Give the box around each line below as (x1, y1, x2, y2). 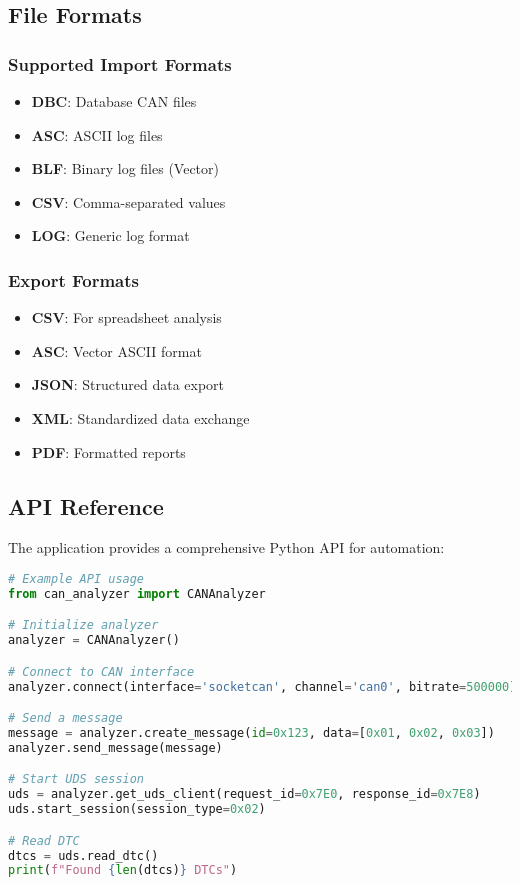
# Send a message (8, 711, 123, 726)
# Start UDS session (8, 772, 145, 787)
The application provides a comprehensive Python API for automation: (8, 537, 445, 558)
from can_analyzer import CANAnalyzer (8, 586, 266, 601)
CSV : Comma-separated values (31, 191, 226, 212)
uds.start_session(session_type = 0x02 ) (8, 802, 266, 817)
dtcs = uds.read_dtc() (8, 848, 159, 863)
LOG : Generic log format (31, 225, 190, 246)
